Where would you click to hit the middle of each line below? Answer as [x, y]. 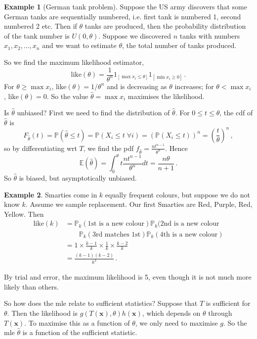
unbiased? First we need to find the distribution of [93, 113]
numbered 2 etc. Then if [41, 26]
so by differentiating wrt [41, 148]
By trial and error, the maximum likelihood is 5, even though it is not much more [128, 277]
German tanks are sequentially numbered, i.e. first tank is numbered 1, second [123, 16]
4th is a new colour [189, 234]
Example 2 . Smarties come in [51, 194]
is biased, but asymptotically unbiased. [78, 178]
